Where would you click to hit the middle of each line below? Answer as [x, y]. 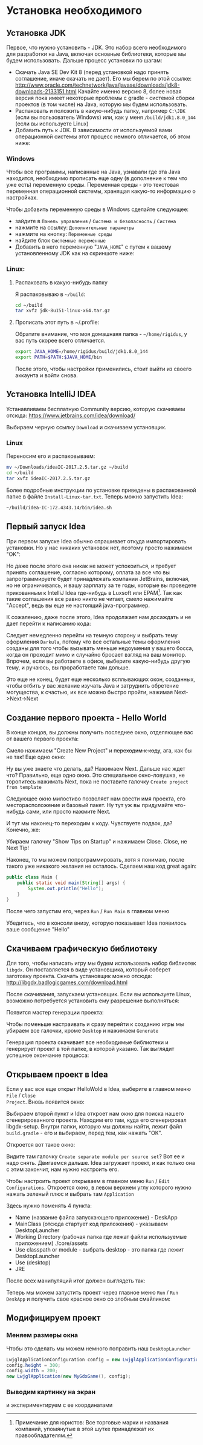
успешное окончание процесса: [48, 1055]
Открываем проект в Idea [57, 1074]
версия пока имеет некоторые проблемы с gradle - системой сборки [105, 98]
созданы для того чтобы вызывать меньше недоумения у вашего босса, [100, 648]
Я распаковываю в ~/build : [50, 294]
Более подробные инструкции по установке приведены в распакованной [101, 490]
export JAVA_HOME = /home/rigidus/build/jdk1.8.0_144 [81, 352]
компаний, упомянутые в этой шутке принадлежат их [84, 1429]
